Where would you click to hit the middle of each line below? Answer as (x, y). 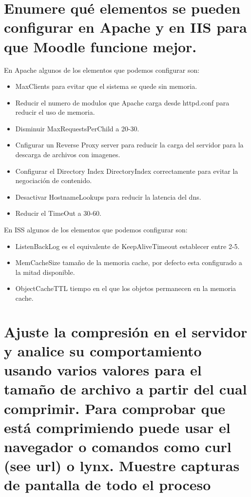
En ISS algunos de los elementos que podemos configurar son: (96, 230)
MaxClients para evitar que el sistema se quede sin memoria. (106, 86)
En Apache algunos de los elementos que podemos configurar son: (102, 70)
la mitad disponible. (45, 272)
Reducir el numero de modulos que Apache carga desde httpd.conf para (122, 102)
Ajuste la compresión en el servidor (126, 331)
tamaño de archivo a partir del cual (125, 389)
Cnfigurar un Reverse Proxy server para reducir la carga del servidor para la (129, 145)
